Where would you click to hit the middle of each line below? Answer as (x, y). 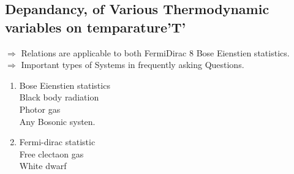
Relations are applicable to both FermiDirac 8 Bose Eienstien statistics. (155, 52)
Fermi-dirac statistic (57, 142)
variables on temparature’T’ (96, 27)
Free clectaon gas (51, 153)
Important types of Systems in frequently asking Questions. (133, 65)
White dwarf (43, 166)
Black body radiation (59, 97)
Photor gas (40, 109)
